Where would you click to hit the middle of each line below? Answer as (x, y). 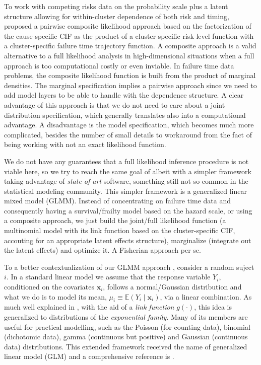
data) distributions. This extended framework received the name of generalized (126, 346)
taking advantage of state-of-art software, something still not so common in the (126, 181)
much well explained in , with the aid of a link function (89, 307)
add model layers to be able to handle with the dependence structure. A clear (124, 95)
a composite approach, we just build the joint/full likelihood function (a (115, 220)
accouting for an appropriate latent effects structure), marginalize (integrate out (128, 240)
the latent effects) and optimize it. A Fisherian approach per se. (103, 250)
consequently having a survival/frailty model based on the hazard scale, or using (128, 210)
